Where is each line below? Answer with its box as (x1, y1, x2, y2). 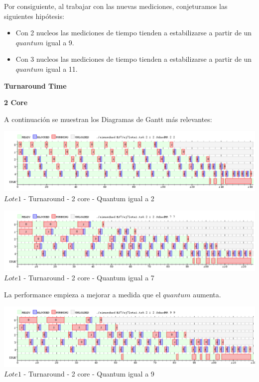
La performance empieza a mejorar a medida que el (4, 289, 161, 299)
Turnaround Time (4, 80, 67, 91)
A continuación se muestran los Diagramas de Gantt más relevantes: (4, 114, 212, 124)
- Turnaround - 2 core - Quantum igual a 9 (23, 369, 154, 379)
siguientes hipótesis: (4, 10, 64, 21)
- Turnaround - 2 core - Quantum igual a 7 (23, 272, 154, 283)
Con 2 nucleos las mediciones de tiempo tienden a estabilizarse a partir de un (15, 27, 252, 38)
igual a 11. (45, 63, 78, 74)
